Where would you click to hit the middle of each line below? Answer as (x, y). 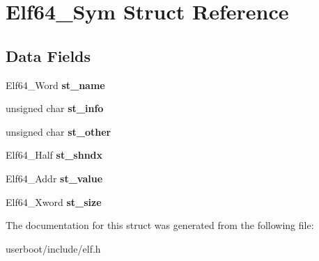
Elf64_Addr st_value (54, 178)
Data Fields (48, 55)
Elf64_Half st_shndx (54, 155)
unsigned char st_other (59, 131)
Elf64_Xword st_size (54, 201)
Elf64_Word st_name (55, 85)
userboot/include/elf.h (53, 248)
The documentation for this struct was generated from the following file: (160, 225)
